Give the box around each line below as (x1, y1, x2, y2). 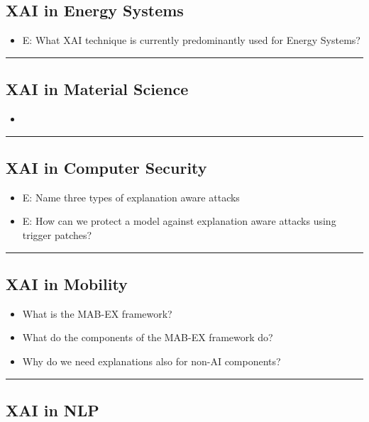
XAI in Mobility (6, 272, 128, 294)
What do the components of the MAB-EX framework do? (22, 330, 273, 345)
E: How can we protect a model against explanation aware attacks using (22, 213, 336, 228)
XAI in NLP (6, 399, 99, 421)
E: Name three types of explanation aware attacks (22, 189, 240, 204)
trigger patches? (22, 227, 92, 242)
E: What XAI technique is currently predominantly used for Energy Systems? (22, 33, 360, 48)
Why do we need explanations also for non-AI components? (22, 353, 281, 368)
